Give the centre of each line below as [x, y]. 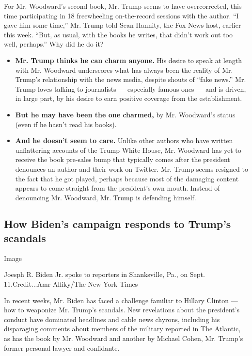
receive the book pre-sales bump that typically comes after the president [123, 159]
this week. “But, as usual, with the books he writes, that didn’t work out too [118, 34]
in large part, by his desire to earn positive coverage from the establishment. [129, 98]
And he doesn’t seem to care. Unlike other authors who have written [124, 140]
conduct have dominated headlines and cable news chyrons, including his [112, 319]
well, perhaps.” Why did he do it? [54, 44]
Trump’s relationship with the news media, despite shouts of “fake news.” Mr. [131, 79]
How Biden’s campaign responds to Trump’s [118, 223]
